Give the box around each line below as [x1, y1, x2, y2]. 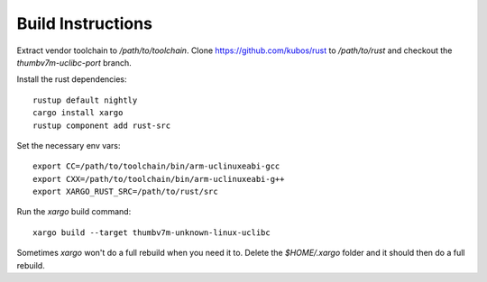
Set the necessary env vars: [16, 140, 121, 150]
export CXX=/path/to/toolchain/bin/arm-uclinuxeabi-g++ [32, 174, 285, 184]
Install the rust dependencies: [16, 74, 127, 85]
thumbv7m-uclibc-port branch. [16, 57, 132, 68]
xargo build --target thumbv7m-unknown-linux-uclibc [32, 227, 271, 238]
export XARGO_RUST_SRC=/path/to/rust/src [32, 186, 218, 197]
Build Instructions [16, 14, 153, 33]
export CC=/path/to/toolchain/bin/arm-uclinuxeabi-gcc [32, 161, 280, 171]
